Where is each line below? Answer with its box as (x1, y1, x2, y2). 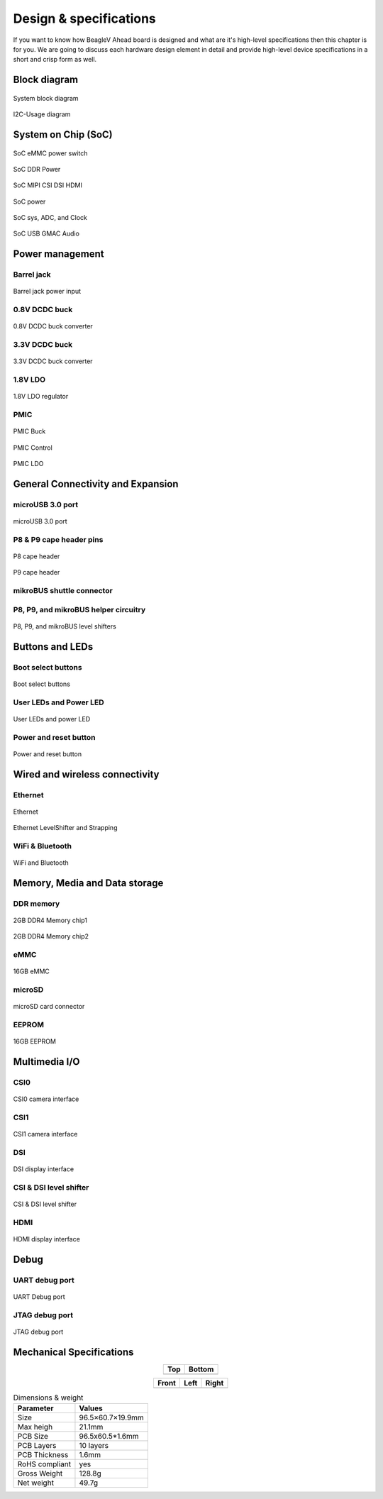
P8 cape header (13, 552, 60, 560)
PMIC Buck (13, 427, 46, 436)
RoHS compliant (17, 1459, 72, 1469)
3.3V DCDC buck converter (13, 357, 93, 365)
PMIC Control (13, 443, 52, 452)
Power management (13, 248, 104, 260)
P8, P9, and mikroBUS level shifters (13, 621, 116, 631)
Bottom (188, 1364, 214, 1374)
